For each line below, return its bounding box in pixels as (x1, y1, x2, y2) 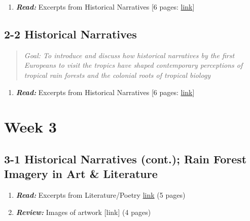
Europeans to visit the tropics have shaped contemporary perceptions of (24, 60, 243, 70)
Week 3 (4, 116, 57, 137)
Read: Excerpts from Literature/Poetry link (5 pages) (16, 190, 186, 200)
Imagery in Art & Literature (4, 166, 158, 182)
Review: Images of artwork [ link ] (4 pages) (16, 206, 151, 217)
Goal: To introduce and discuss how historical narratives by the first (24, 50, 235, 60)
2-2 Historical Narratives (4, 26, 137, 41)
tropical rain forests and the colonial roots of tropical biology (24, 69, 211, 80)
